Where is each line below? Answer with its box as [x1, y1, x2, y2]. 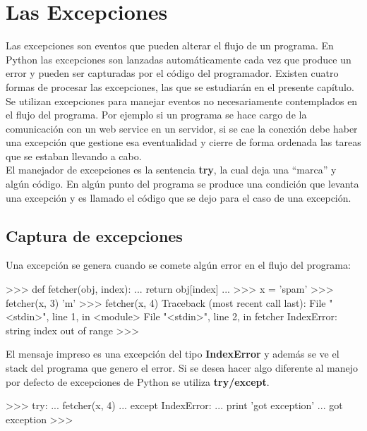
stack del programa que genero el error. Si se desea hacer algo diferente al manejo [6, 360, 359, 375]
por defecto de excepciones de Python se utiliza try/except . [6, 374, 270, 389]
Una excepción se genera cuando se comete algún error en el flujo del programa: [6, 257, 351, 272]
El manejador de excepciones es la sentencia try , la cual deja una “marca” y [6, 162, 337, 177]
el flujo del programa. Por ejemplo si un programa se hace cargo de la [6, 107, 307, 122]
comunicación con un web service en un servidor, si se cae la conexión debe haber [6, 121, 358, 135]
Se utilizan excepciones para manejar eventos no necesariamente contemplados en [6, 93, 358, 108]
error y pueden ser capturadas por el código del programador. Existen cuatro [6, 66, 339, 80]
